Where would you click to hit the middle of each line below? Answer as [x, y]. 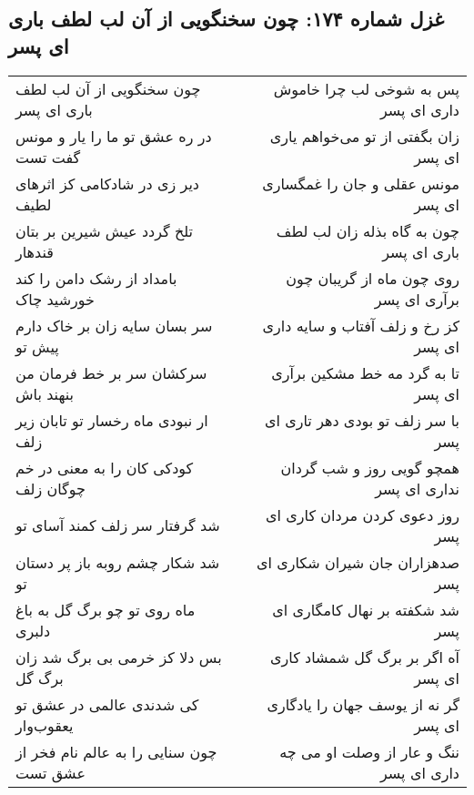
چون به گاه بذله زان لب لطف [368, 230]
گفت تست [48, 157]
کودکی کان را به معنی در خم [105, 467]
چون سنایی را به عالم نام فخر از [116, 751]
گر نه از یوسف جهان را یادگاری [363, 704]
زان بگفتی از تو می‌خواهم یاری [364, 136]
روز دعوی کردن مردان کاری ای [362, 515]
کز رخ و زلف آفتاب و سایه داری [361, 325]
